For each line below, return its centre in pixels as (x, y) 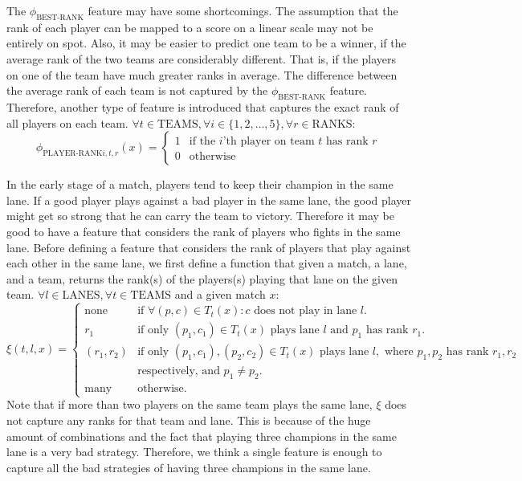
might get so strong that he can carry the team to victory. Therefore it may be (200, 216)
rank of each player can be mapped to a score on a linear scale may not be (190, 27)
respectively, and (179, 371)
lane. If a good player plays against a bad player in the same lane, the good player (209, 200)
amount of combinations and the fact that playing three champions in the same (202, 436)
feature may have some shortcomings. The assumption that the (243, 10)
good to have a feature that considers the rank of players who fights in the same (204, 231)
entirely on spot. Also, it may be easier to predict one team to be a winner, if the (206, 43)
